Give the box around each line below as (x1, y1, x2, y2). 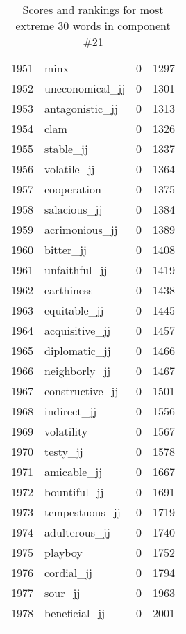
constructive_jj (44, 383, 119, 399)
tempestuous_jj (44, 504, 121, 520)
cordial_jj (44, 564, 92, 580)
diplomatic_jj (44, 342, 111, 358)
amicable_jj (44, 463, 103, 480)
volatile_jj (44, 161, 95, 177)
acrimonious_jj (44, 221, 118, 237)
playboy (44, 544, 83, 560)
